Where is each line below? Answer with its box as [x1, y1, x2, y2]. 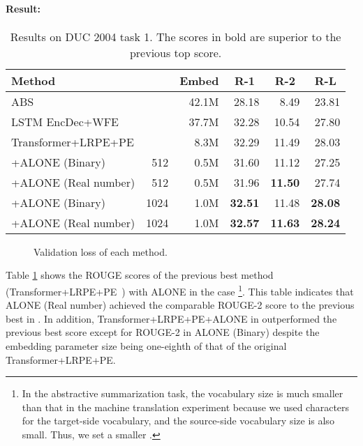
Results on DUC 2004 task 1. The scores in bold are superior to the [10, 28, 341, 45]
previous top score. [129, 44, 222, 61]
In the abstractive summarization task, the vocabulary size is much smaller [22, 386, 343, 401]
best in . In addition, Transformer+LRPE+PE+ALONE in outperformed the [6, 311, 337, 325]
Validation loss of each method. [34, 244, 168, 259]
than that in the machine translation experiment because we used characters [22, 399, 350, 414]
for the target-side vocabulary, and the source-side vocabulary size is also [22, 413, 334, 428]
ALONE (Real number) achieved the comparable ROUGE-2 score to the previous [6, 298, 355, 312]
